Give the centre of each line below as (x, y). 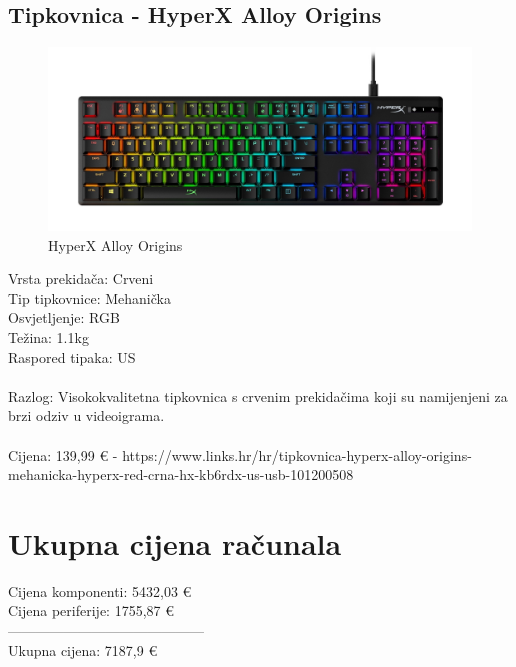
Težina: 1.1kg (48, 337)
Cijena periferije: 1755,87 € (91, 610)
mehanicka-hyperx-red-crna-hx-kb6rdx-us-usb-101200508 (181, 474)
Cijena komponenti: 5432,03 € (100, 590)
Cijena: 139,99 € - (63, 454)
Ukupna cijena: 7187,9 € (83, 649)
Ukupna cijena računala (175, 542)
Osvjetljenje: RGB (64, 317)
